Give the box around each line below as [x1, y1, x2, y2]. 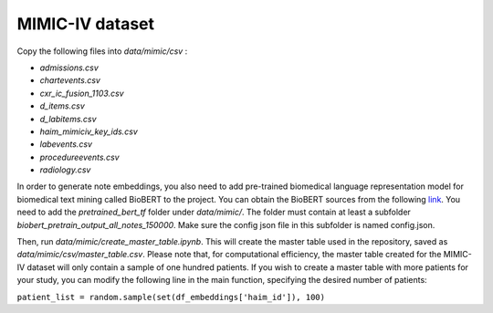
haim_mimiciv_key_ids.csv [39, 126, 139, 137]
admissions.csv [39, 62, 100, 73]
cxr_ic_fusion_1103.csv [39, 88, 124, 99]
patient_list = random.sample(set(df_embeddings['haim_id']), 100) [16, 292, 326, 302]
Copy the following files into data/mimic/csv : [16, 46, 188, 57]
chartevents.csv [39, 75, 100, 86]
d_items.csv [39, 100, 86, 111]
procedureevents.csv [39, 151, 120, 162]
